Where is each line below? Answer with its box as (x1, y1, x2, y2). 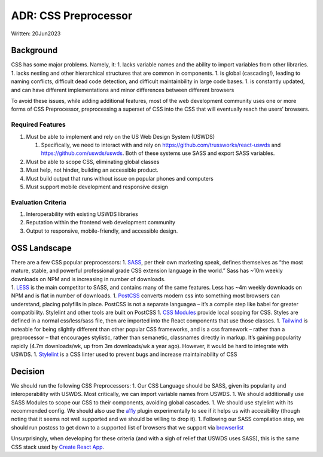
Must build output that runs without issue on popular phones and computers (26, 175, 214, 182)
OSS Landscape (11, 243, 72, 253)
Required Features (11, 120, 66, 129)
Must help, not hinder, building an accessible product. (26, 166, 159, 173)
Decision (11, 366, 45, 376)
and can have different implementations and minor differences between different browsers (11, 86, 234, 93)
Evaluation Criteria (11, 198, 67, 206)
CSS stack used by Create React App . (11, 443, 105, 450)
